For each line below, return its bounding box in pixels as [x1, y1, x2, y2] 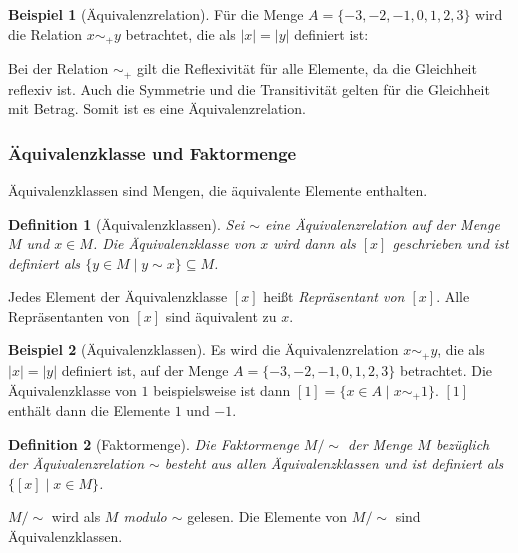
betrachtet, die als [125, 23, 236, 44]
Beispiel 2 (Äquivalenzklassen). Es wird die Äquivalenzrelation [8, 339, 399, 360]
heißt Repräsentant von [263, 286, 405, 307]
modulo [123, 506, 167, 527]
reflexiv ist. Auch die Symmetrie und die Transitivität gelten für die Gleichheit [8, 78, 490, 99]
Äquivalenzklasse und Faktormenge [8, 140, 297, 165]
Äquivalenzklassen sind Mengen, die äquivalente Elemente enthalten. [8, 179, 428, 200]
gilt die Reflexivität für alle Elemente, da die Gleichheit [136, 58, 477, 79]
